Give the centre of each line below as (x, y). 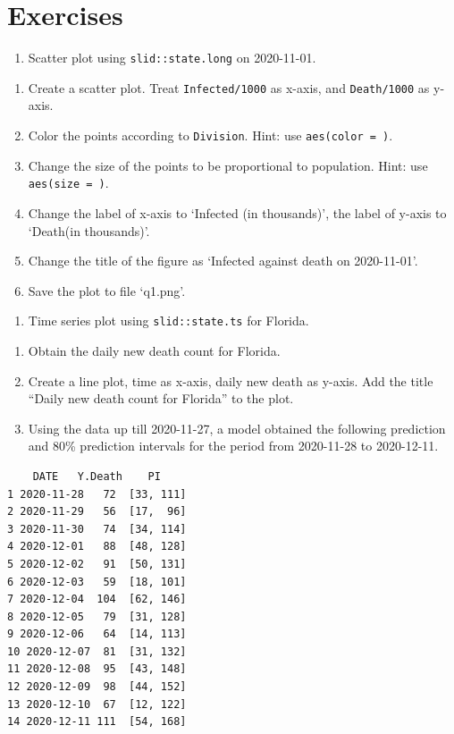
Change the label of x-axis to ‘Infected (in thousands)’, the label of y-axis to (237, 212)
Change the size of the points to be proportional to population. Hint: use (228, 165)
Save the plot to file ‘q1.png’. (107, 290)
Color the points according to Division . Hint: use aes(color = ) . (210, 135)
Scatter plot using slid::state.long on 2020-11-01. (172, 58)
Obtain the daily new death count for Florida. (154, 350)
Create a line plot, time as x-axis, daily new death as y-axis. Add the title (231, 380)
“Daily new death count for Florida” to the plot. (161, 398)
